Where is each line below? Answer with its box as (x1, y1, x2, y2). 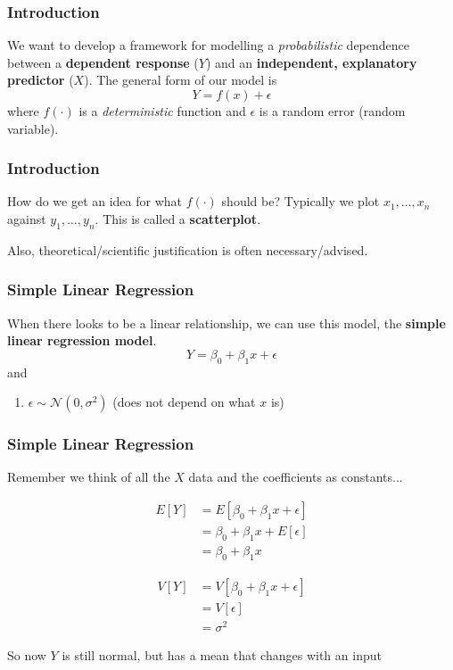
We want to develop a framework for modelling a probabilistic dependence (7, 36, 410, 54)
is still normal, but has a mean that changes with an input (62, 645, 382, 664)
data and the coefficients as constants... (188, 467, 403, 486)
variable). (7, 119, 59, 137)
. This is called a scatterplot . (95, 210, 261, 227)
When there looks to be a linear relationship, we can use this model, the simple (7, 313, 446, 332)
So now (7, 645, 46, 664)
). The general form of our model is (84, 70, 277, 89)
